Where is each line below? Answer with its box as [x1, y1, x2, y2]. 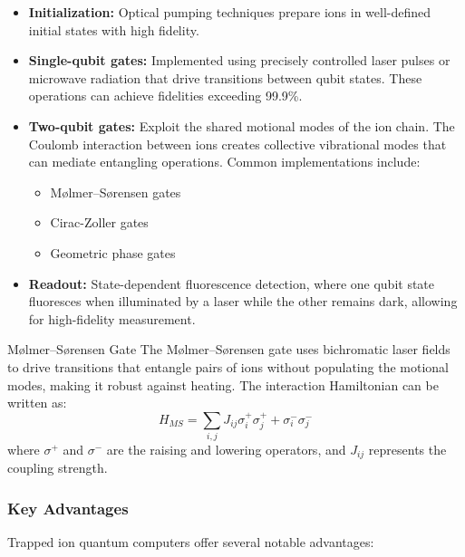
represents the [368, 440, 447, 459]
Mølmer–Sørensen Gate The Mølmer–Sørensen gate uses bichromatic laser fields [7, 340, 450, 359]
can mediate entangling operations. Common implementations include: [28, 152, 421, 171]
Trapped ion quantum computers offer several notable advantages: [7, 533, 374, 552]
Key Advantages [7, 496, 129, 519]
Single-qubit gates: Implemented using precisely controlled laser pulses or [28, 51, 450, 70]
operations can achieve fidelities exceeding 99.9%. [28, 86, 303, 105]
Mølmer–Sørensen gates [50, 182, 181, 201]
